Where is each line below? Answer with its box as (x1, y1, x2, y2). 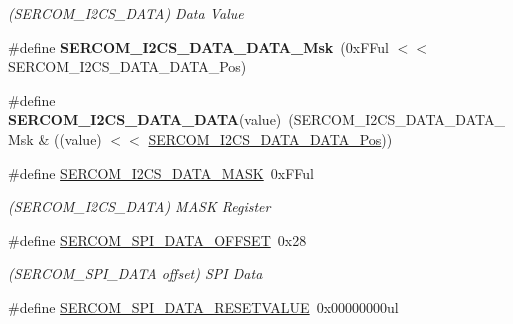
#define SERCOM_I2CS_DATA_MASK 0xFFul (8, 162, 314, 183)
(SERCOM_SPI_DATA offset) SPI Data (8, 263, 263, 284)
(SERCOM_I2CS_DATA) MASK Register (8, 196, 271, 217)
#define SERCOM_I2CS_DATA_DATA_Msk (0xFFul (8, 36, 389, 57)
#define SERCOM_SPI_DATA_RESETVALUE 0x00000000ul (8, 296, 399, 317)
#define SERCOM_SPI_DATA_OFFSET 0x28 (8, 229, 307, 250)
